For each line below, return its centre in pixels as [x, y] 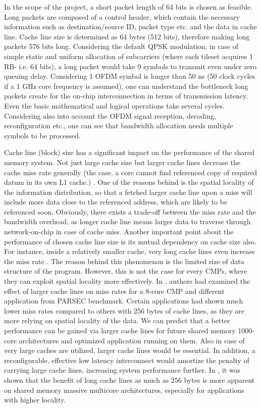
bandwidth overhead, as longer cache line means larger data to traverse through [127, 221]
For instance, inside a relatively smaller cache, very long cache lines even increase [129, 251]
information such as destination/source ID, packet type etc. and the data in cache [131, 27]
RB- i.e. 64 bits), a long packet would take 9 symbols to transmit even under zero [130, 66]
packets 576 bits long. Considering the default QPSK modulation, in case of [121, 46]
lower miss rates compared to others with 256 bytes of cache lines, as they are [124, 310]
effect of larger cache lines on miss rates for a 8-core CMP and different [114, 291]
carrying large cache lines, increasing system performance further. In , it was [122, 370]
